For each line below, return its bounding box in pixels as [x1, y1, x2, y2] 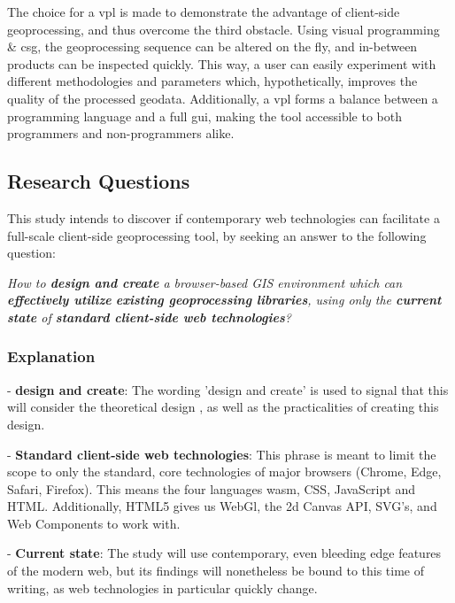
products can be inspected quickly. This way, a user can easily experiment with [7, 54, 436, 73]
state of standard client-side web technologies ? [7, 307, 291, 326]
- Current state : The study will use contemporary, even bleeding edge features [7, 544, 442, 562]
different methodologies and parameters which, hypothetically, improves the [7, 72, 418, 90]
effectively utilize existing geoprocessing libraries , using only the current [7, 290, 442, 309]
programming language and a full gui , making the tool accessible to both [7, 106, 402, 125]
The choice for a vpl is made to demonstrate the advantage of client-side [7, 3, 400, 20]
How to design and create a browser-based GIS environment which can [7, 273, 403, 291]
